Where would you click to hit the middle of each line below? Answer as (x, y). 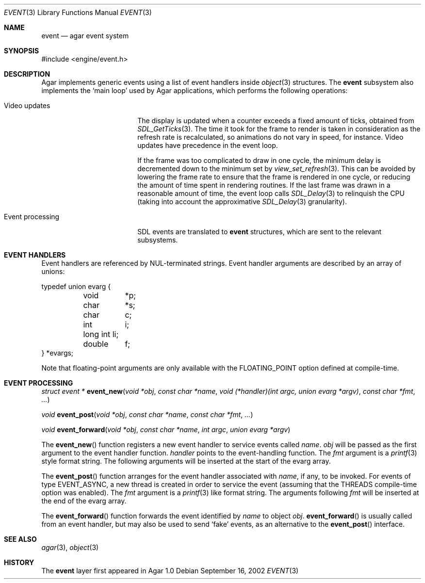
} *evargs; (57, 353)
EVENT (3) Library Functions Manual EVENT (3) (78, 12)
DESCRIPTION (27, 74)
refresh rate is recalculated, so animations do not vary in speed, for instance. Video (270, 137)
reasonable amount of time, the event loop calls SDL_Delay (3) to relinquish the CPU (271, 193)
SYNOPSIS (22, 51)
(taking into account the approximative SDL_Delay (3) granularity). (242, 202)
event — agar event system (85, 36)
